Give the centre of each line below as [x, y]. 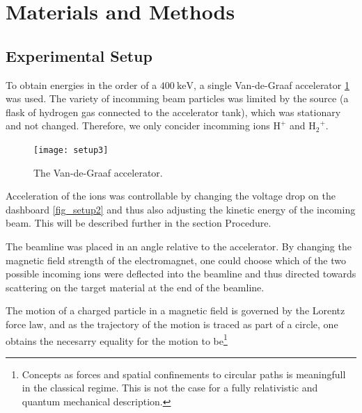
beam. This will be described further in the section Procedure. [139, 223]
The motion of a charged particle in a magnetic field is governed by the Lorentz [175, 310]
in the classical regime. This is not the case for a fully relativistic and [170, 388]
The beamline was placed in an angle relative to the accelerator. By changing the [179, 246]
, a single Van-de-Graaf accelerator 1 [271, 84]
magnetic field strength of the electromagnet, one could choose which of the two [176, 260]
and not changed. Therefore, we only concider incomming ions [138, 125]
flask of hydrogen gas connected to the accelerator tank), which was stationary [173, 112]
